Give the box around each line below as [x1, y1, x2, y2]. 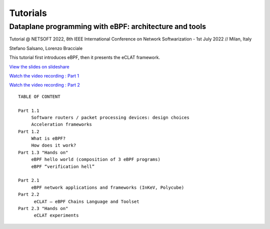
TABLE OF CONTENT [18, 93, 60, 99]
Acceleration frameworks [31, 121, 92, 127]
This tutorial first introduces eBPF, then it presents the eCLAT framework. [9, 54, 160, 60]
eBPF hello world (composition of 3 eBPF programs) [31, 156, 161, 162]
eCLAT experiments [33, 212, 79, 218]
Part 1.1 [18, 107, 39, 113]
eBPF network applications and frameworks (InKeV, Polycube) [31, 184, 184, 190]
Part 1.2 [18, 128, 39, 134]
